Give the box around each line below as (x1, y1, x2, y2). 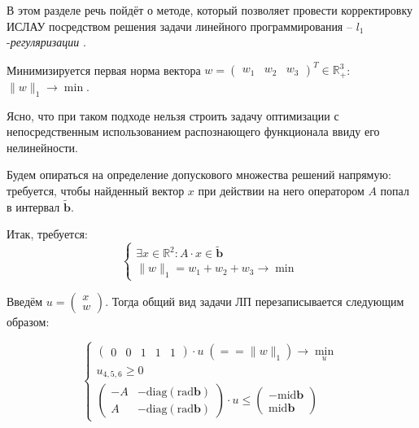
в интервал (7, 198, 60, 215)
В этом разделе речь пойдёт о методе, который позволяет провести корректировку (7, 2, 413, 18)
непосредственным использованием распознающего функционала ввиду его (7, 123, 380, 140)
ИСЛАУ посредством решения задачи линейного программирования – (7, 17, 352, 34)
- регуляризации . (7, 33, 86, 50)
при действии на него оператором (198, 181, 364, 199)
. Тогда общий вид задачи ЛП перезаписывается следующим (105, 292, 404, 309)
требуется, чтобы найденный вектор (7, 181, 185, 199)
